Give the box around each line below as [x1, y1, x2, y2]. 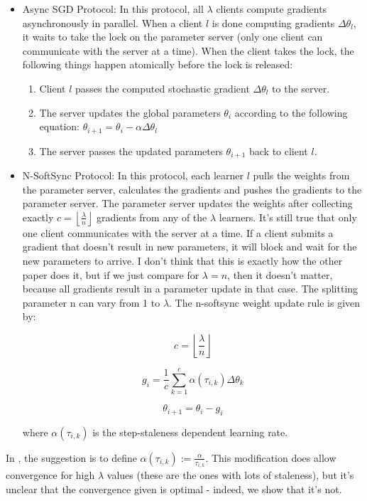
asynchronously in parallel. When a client [22, 15, 203, 30]
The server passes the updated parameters [39, 143, 223, 158]
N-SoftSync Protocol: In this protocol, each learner [22, 168, 243, 183]
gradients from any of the [96, 209, 207, 224]
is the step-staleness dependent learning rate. [92, 424, 288, 439]
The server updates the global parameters [39, 105, 221, 120]
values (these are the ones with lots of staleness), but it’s [106, 468, 354, 482]
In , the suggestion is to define [6, 450, 137, 465]
